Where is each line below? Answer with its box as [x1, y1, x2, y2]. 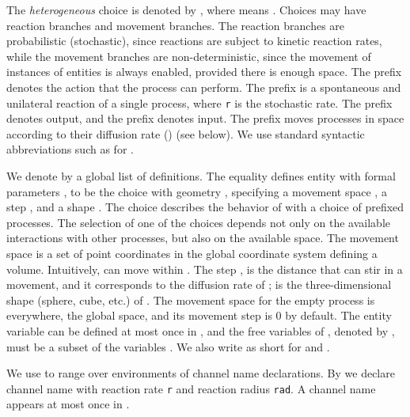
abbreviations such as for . [6, 141, 134, 157]
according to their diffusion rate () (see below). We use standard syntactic [6, 125, 365, 142]
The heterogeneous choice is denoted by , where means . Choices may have [6, 2, 366, 17]
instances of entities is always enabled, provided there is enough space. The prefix [6, 63, 402, 80]
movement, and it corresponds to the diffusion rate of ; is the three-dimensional [6, 276, 392, 293]
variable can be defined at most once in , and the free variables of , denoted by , [6, 322, 395, 339]
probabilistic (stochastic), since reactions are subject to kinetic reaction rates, [6, 32, 382, 49]
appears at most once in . [6, 396, 130, 412]
